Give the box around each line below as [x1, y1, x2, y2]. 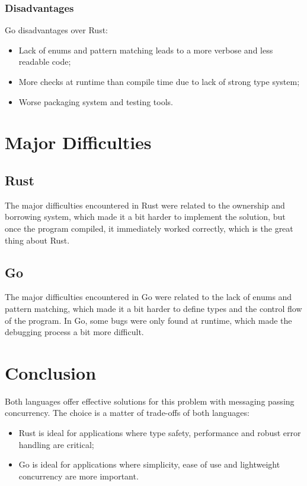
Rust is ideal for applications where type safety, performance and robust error [18, 427, 301, 439]
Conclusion [5, 360, 97, 384]
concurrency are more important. [18, 469, 139, 482]
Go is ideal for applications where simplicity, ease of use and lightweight [18, 458, 280, 471]
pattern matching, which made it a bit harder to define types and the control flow [5, 302, 302, 314]
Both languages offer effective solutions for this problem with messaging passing [5, 395, 295, 407]
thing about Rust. [5, 233, 70, 246]
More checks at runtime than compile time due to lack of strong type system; [18, 75, 300, 87]
